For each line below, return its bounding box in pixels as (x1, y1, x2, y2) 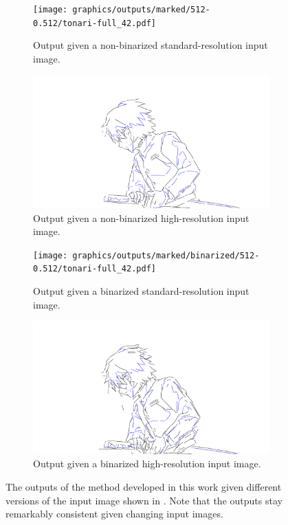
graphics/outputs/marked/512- (72, 5, 210, 14)
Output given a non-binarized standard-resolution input (33, 38, 268, 52)
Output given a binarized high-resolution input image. (33, 456, 261, 471)
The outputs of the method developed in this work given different (5, 479, 282, 493)
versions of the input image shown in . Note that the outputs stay (5, 493, 283, 507)
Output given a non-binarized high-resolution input (33, 210, 250, 225)
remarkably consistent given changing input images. (5, 506, 223, 521)
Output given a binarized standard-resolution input (33, 284, 250, 298)
